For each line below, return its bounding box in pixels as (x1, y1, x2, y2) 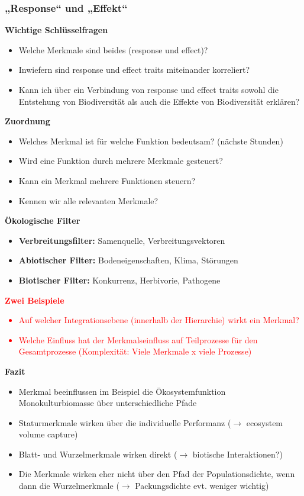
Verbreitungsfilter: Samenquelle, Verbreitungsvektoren (18, 234, 225, 246)
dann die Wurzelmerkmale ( (18, 479, 119, 492)
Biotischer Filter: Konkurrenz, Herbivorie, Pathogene (18, 273, 221, 286)
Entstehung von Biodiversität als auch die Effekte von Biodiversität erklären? (18, 95, 300, 107)
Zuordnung (5, 115, 50, 127)
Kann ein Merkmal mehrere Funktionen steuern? (18, 174, 196, 186)
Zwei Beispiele (5, 294, 64, 306)
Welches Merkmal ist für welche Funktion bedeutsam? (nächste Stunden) (18, 134, 283, 147)
